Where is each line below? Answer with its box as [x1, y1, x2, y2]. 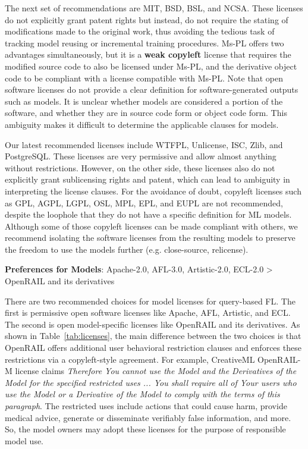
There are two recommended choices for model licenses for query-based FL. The [5, 294, 296, 307]
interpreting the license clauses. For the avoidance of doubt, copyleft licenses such [5, 184, 301, 197]
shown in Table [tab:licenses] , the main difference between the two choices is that [5, 329, 301, 342]
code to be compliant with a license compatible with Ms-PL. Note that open [5, 71, 283, 84]
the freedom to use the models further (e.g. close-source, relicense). [5, 243, 249, 255]
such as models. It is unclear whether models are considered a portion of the [5, 95, 283, 107]
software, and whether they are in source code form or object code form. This [5, 106, 287, 119]
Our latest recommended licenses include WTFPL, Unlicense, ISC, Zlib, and [5, 138, 283, 150]
